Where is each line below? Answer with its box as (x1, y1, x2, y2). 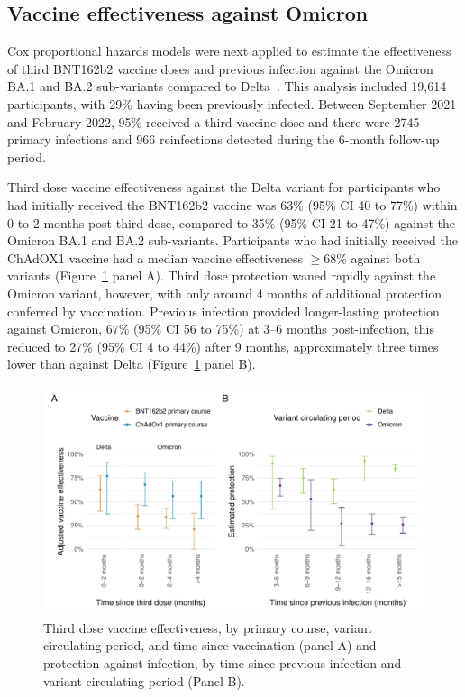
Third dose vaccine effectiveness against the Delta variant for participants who (7, 178, 441, 197)
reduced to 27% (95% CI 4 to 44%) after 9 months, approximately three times (7, 336, 439, 355)
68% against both (324, 248, 421, 267)
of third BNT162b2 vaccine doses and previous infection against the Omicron (7, 59, 433, 78)
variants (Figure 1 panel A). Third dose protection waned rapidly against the (7, 266, 436, 285)
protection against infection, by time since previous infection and (43, 653, 402, 672)
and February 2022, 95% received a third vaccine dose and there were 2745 (7, 112, 420, 131)
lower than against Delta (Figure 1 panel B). (7, 354, 256, 373)
